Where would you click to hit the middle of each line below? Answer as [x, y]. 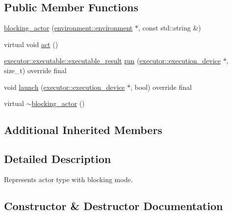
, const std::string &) [169, 28]
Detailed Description [58, 158]
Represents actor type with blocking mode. [68, 179]
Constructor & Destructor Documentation [114, 205]
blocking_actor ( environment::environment [68, 28]
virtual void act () [31, 44]
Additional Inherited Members [83, 130]
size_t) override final [35, 70]
